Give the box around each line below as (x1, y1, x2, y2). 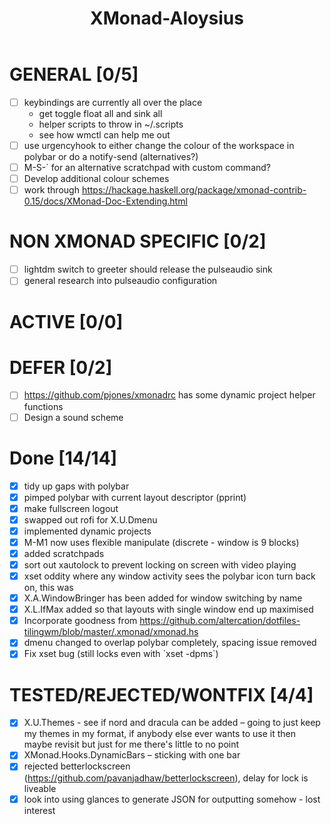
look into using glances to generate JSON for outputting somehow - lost (23, 793, 321, 805)
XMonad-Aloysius (90, 7, 244, 30)
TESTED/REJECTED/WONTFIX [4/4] (9, 683, 314, 706)
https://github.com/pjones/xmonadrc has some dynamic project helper (23, 389, 316, 401)
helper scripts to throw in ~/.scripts (38, 118, 184, 130)
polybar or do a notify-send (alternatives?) (23, 151, 199, 163)
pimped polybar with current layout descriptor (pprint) (23, 491, 247, 503)
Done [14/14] (9, 447, 118, 469)
